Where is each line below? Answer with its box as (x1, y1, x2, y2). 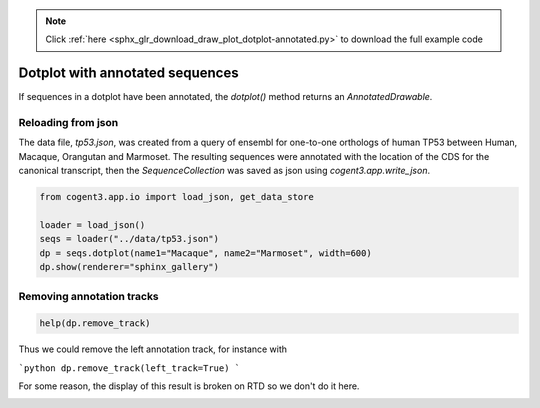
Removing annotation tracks (18, 289, 159, 303)
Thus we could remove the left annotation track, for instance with (18, 343, 288, 355)
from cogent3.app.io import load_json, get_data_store (39, 191, 314, 203)
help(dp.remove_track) (39, 318, 151, 329)
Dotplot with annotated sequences (18, 65, 239, 82)
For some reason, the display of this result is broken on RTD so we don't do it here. (18, 380, 360, 392)
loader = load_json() (39, 219, 146, 230)
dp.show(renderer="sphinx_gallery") (39, 261, 220, 273)
